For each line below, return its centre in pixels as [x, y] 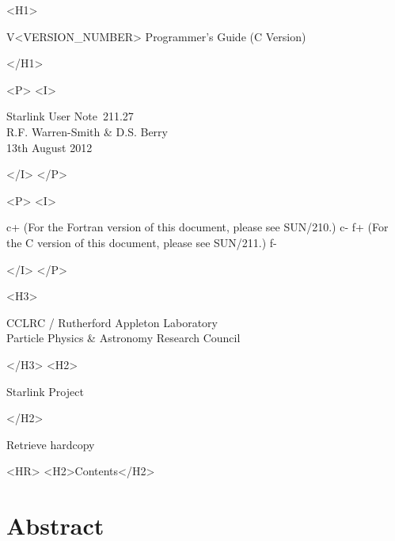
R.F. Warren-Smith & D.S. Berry [87, 131]
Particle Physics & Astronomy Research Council [123, 338]
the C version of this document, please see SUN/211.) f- [142, 242]
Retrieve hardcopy [51, 444]
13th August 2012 [49, 147]
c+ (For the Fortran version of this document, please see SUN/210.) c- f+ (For [197, 227]
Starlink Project [45, 391]
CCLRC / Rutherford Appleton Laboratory [112, 322]
